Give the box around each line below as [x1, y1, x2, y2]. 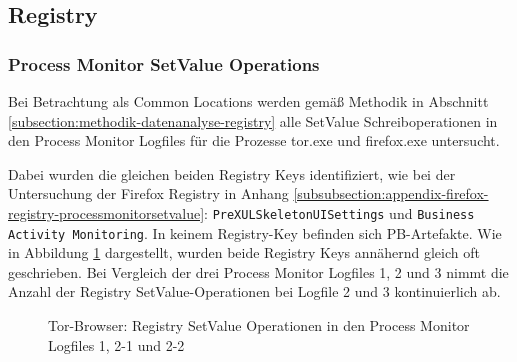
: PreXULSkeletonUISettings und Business [204, 202, 475, 223]
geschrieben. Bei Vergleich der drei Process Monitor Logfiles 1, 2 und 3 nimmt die [8, 261, 509, 282]
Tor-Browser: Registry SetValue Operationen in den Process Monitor [48, 315, 470, 336]
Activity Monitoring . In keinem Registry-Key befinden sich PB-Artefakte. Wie [8, 222, 502, 243]
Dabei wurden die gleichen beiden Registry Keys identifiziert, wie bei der [8, 163, 456, 184]
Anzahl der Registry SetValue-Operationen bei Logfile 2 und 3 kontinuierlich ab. [8, 281, 501, 302]
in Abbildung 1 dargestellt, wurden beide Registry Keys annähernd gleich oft [8, 242, 480, 263]
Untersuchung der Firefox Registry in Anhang [8, 183, 289, 204]
